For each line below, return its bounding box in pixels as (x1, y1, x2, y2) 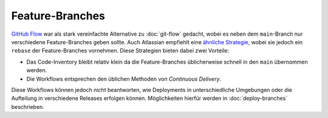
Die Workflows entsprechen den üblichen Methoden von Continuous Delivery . (26, 75, 222, 82)
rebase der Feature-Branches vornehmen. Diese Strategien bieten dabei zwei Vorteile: (11, 47, 230, 54)
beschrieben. (11, 103, 45, 110)
